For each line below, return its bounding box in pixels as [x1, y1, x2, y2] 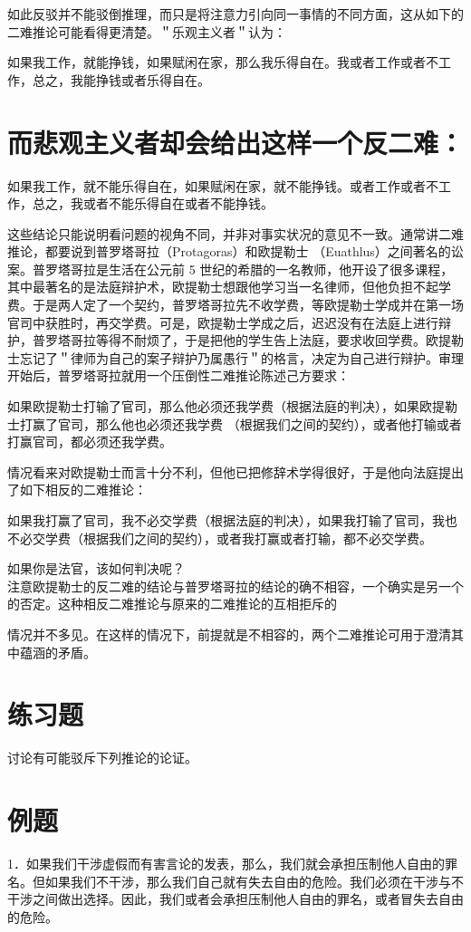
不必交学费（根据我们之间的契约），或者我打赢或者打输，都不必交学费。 [7, 528, 432, 547]
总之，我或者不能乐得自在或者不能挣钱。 [32, 194, 274, 213]
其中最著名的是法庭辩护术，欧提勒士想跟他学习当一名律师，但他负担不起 [7, 277, 438, 296]
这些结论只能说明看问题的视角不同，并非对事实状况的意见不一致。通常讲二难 [7, 224, 464, 243]
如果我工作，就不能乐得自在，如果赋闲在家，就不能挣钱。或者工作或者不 [7, 176, 438, 195]
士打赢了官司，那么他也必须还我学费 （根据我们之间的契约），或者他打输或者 [7, 414, 462, 433]
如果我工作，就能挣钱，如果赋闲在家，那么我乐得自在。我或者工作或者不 [7, 53, 438, 72]
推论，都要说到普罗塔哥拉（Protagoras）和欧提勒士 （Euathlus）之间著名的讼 [7, 242, 464, 261]
